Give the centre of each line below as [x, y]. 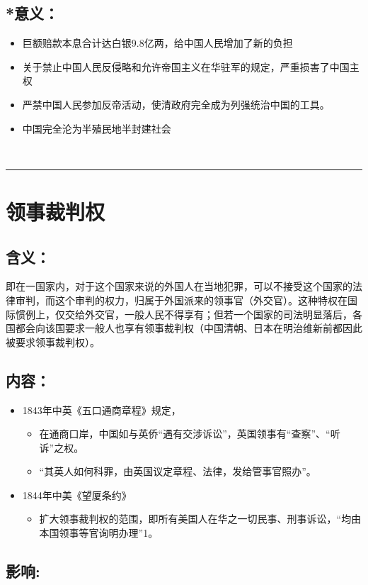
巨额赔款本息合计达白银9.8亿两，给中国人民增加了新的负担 [157, 43]
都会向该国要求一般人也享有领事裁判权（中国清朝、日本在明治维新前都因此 [189, 328]
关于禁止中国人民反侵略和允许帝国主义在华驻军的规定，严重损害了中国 [186, 66]
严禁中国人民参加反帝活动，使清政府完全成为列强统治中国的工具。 [176, 104]
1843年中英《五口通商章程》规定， [102, 409]
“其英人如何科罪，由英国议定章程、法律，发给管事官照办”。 [178, 471]
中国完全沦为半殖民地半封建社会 [97, 128]
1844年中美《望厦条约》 [77, 495]
